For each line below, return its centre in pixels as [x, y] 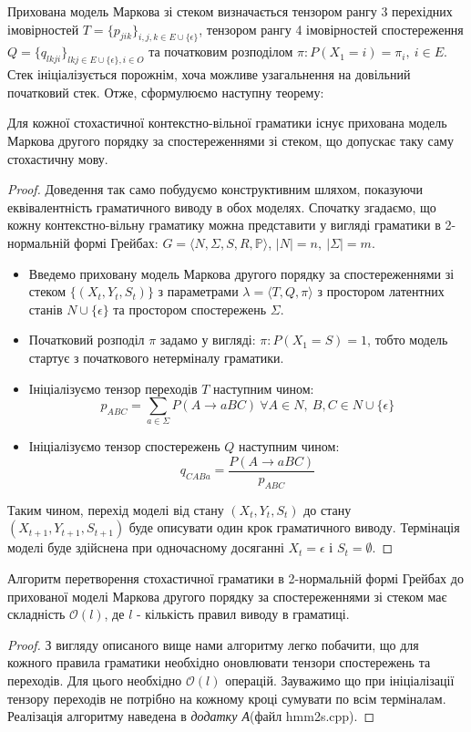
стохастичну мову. [58, 158]
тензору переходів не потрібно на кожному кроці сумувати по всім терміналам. [227, 698]
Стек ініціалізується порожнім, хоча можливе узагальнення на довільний [209, 74]
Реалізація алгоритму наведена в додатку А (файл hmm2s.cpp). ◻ [191, 716]
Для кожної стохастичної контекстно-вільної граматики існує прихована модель [227, 123]
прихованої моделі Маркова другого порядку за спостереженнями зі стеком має [227, 596]
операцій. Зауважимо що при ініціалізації [340, 680]
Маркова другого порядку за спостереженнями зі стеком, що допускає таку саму [230, 140]
